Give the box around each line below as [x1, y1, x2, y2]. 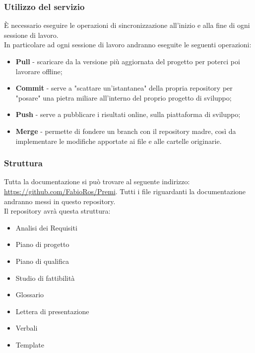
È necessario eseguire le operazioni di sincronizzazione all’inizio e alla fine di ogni [4, 20, 250, 30]
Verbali [15, 323, 38, 333]
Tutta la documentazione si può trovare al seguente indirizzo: [4, 176, 190, 187]
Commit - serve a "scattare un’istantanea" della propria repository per [15, 83, 233, 93]
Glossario [15, 289, 44, 300]
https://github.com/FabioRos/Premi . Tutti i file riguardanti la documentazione [4, 186, 246, 196]
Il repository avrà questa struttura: [4, 206, 111, 216]
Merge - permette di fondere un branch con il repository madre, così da [15, 125, 236, 136]
